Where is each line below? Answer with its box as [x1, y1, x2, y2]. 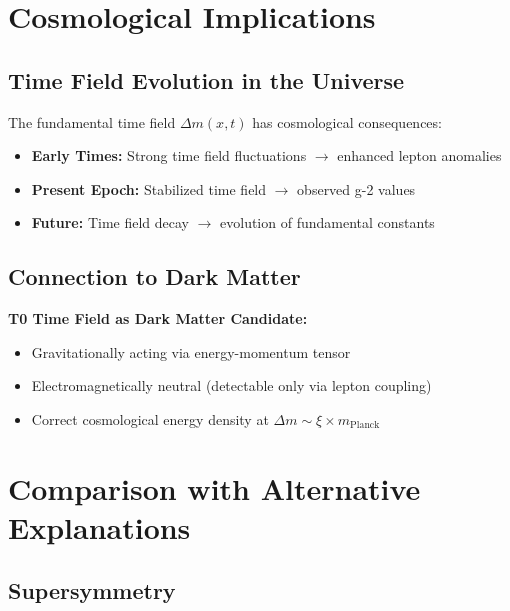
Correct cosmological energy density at [31, 408, 269, 429]
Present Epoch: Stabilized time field [31, 178, 267, 199]
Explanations [8, 506, 191, 547]
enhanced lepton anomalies [337, 145, 502, 166]
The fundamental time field [8, 111, 176, 132]
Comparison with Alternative [8, 467, 421, 508]
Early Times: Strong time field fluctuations [31, 145, 307, 166]
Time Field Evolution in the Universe [8, 64, 405, 95]
